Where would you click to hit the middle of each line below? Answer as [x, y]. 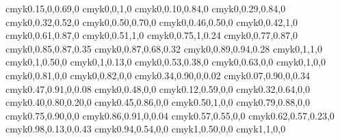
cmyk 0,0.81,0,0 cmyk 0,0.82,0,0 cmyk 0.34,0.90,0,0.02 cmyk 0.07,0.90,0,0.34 [158, 75]
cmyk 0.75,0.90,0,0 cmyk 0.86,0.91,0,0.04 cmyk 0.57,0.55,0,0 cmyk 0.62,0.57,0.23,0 [170, 115]
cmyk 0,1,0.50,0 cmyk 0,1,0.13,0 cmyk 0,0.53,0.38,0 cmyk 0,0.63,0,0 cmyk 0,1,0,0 [166, 62]
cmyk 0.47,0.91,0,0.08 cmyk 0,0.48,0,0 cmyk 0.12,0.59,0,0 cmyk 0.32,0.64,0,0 [158, 88]
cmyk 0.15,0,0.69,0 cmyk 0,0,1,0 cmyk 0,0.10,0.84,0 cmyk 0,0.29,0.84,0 [146, 8]
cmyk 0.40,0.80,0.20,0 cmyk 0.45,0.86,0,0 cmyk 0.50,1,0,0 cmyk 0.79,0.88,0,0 [158, 102]
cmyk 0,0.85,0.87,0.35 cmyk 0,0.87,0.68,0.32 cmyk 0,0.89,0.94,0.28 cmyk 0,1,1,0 [164, 48]
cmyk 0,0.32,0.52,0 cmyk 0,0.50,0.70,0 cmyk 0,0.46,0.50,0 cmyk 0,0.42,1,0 [152, 22]
